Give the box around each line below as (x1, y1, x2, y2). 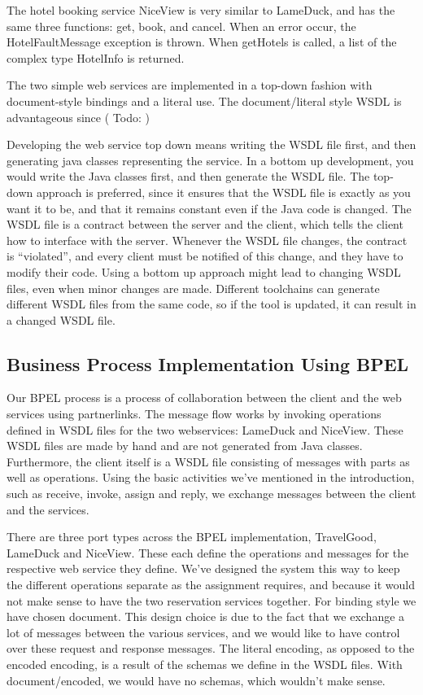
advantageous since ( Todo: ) (7, 108, 150, 125)
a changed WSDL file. (7, 311, 116, 328)
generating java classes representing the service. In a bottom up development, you (7, 151, 414, 168)
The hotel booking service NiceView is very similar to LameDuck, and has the (7, 2, 395, 18)
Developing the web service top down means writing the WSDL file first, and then (7, 136, 416, 153)
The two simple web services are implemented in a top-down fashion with (7, 76, 373, 94)
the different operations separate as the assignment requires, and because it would (7, 576, 415, 593)
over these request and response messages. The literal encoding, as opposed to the (7, 640, 415, 657)
